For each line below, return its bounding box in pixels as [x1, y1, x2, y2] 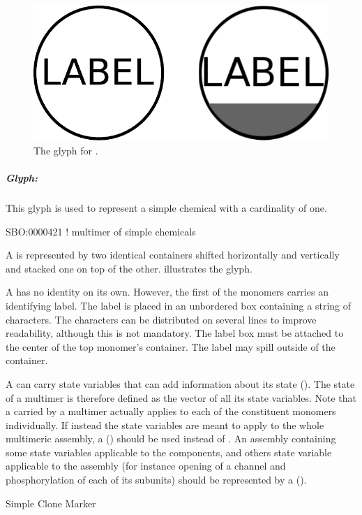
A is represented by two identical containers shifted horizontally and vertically [6, 247, 340, 262]
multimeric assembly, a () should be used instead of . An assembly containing [6, 431, 336, 446]
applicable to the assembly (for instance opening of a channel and [6, 458, 286, 473]
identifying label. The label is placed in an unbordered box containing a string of [6, 298, 352, 312]
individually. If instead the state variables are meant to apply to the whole [6, 417, 324, 432]
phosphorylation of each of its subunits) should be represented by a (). [6, 472, 307, 487]
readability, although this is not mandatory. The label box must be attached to [6, 326, 344, 340]
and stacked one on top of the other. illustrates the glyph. [6, 261, 252, 275]
